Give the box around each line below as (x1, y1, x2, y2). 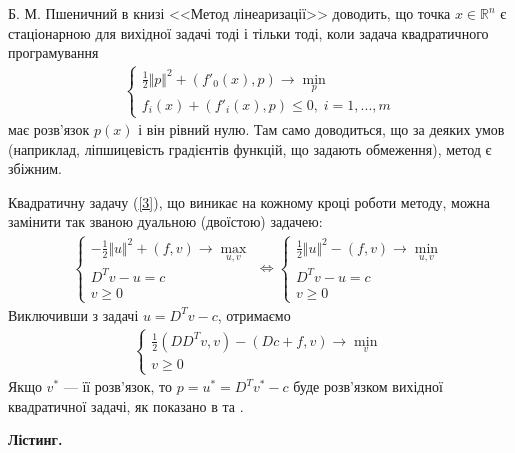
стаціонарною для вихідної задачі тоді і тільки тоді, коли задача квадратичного (8, 22, 489, 43)
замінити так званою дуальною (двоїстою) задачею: (8, 211, 323, 232)
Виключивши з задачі (8, 304, 139, 325)
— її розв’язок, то (63, 376, 173, 397)
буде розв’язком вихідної (293, 376, 443, 397)
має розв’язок (8, 119, 90, 140)
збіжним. (8, 158, 62, 179)
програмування (8, 42, 99, 63)
